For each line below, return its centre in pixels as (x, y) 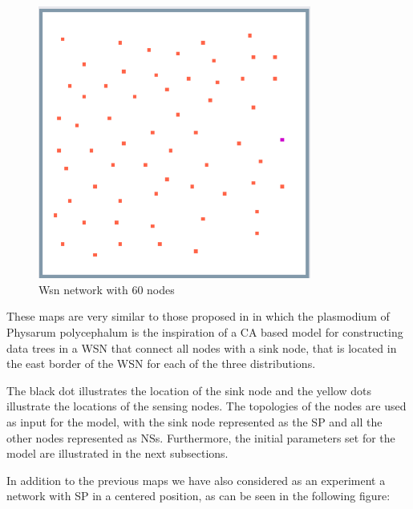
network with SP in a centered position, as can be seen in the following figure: (198, 496)
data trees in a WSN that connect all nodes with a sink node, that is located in (202, 347)
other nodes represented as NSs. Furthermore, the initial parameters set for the (201, 437)
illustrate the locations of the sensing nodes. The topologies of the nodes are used (206, 406)
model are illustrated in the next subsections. (117, 453)
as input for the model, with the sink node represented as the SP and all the (194, 421)
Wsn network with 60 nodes (107, 289)
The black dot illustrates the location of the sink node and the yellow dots (189, 390)
